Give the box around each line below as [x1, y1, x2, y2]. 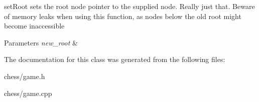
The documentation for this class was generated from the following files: [4, 54, 225, 64]
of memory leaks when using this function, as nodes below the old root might [4, 10, 241, 21]
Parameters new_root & [4, 37, 78, 47]
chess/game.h [4, 70, 45, 81]
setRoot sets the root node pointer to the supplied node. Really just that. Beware [4, 1, 255, 11]
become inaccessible [4, 20, 65, 31]
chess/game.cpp [4, 87, 52, 98]
